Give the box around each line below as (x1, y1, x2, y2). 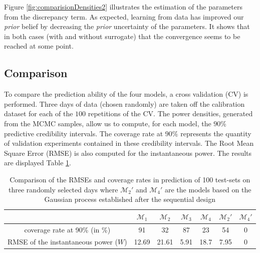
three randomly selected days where (9, 184, 118, 194)
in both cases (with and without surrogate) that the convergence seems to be (4, 31, 240, 41)
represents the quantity (180, 128, 251, 138)
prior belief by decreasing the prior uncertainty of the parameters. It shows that (4, 21, 250, 32)
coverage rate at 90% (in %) (24, 224, 111, 234)
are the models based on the (164, 184, 251, 194)
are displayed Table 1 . (4, 157, 71, 168)
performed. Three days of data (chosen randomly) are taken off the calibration (4, 98, 245, 109)
